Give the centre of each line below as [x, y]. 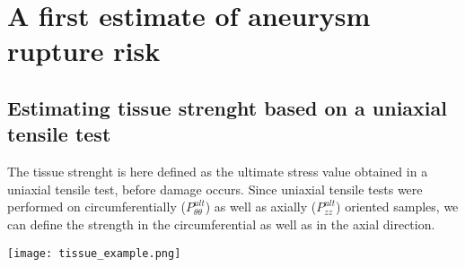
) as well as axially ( [261, 207]
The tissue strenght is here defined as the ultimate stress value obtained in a [218, 172]
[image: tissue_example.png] [94, 253]
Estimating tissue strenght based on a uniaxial [227, 107]
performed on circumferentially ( [97, 207]
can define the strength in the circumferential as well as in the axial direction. [221, 224]
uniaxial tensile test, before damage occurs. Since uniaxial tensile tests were [215, 189]
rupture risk [84, 51]
